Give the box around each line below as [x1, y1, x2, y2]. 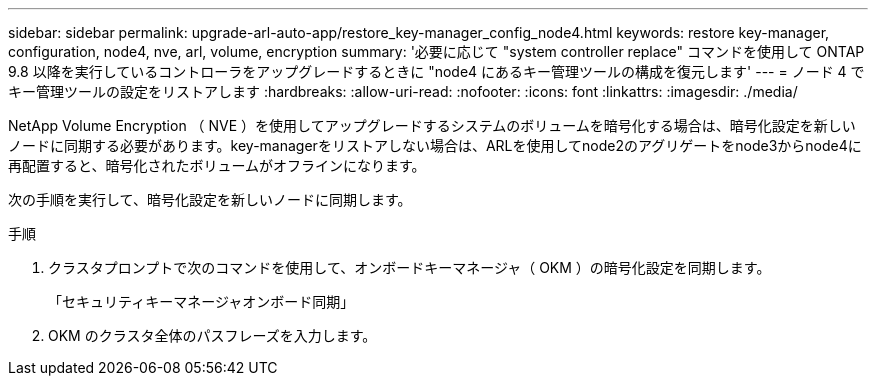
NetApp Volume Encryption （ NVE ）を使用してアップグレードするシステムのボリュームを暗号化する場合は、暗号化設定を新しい [8, 117, 856, 134]
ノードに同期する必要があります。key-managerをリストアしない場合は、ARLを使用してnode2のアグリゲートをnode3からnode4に [8, 137, 862, 154]
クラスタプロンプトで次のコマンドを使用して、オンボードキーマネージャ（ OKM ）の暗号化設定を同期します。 [48, 259, 771, 276]
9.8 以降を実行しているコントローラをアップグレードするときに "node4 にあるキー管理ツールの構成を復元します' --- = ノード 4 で [8, 63, 865, 80]
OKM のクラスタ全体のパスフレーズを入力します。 [48, 327, 377, 344]
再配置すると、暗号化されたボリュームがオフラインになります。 [8, 157, 426, 174]
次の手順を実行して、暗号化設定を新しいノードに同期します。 [8, 191, 412, 208]
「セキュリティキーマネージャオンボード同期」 [48, 293, 355, 310]
